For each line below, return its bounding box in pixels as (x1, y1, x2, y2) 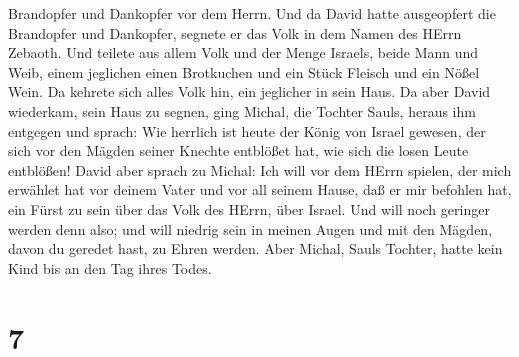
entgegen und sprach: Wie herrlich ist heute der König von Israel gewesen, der (8, 120, 486, 141)
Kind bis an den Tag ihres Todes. (8, 257, 212, 278)
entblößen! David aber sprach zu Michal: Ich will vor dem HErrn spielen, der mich (8, 159, 512, 180)
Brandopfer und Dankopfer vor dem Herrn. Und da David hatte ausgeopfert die (8, 3, 496, 23)
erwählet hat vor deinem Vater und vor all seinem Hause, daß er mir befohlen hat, (8, 179, 512, 200)
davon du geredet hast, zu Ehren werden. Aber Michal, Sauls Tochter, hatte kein (8, 238, 503, 259)
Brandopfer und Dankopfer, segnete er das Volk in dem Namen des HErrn (8, 22, 462, 43)
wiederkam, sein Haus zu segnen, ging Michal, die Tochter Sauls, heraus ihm (8, 100, 476, 121)
